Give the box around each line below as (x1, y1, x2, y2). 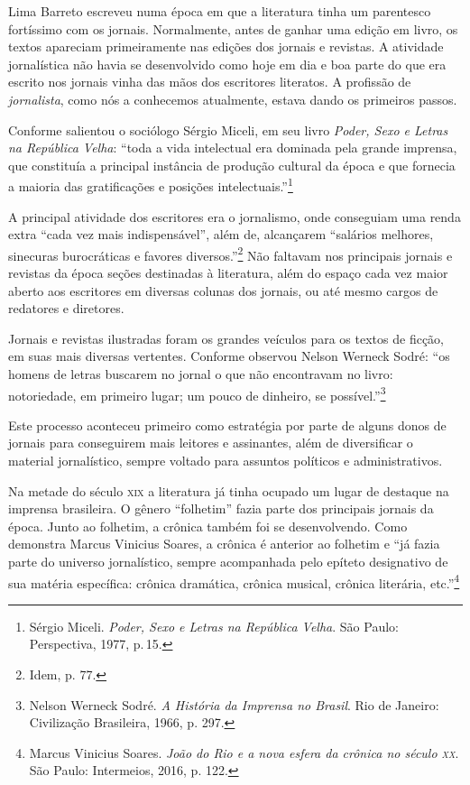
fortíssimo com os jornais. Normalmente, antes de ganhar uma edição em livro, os (8, 19, 458, 38)
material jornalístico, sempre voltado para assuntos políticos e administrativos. (8, 451, 443, 470)
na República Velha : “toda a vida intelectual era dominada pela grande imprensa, (8, 138, 457, 157)
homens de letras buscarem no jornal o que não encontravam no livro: (8, 365, 393, 383)
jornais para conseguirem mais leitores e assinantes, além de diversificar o (8, 433, 413, 452)
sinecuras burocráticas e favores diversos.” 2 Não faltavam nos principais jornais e (8, 243, 453, 264)
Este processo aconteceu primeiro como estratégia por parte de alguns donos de (8, 415, 447, 434)
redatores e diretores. (8, 299, 124, 318)
